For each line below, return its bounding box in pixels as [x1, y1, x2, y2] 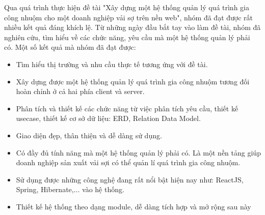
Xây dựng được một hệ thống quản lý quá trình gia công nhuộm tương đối [16, 76, 250, 86]
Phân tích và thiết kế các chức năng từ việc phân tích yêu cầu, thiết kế [16, 103, 238, 113]
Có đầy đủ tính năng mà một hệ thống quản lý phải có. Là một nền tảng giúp [16, 147, 261, 158]
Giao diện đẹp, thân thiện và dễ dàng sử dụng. [16, 130, 162, 140]
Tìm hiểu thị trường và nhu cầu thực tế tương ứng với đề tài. [16, 58, 208, 69]
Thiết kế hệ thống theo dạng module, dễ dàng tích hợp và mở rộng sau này [16, 201, 251, 211]
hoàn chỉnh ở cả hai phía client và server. [16, 86, 145, 97]
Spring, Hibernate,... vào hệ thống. [16, 184, 124, 195]
